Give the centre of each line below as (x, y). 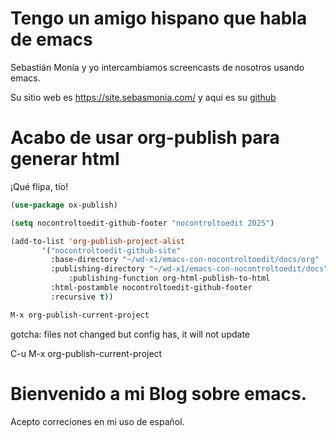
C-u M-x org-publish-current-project (86, 353)
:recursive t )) (82, 297)
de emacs (51, 39)
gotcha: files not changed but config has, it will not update (130, 334)
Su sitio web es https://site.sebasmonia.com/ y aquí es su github (143, 97)
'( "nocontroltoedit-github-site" (111, 250)
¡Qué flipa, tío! (39, 186)
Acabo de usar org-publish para (145, 138)
